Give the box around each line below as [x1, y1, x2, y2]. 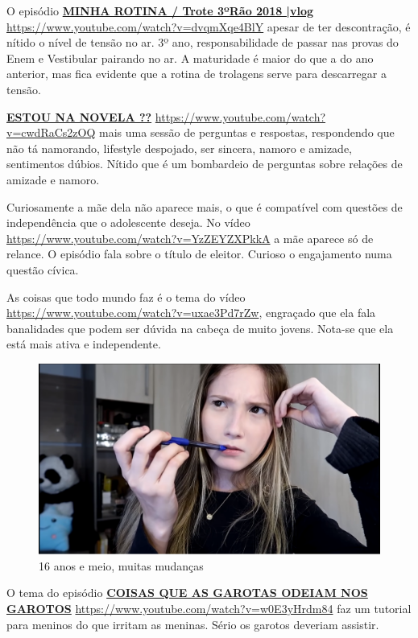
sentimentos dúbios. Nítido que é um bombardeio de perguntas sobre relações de [6, 155, 403, 172]
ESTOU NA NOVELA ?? [6, 108, 152, 125]
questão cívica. [6, 261, 79, 278]
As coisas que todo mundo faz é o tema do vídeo [6, 288, 246, 305]
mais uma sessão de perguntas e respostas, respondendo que [98, 124, 395, 141]
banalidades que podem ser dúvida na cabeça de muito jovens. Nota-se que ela [6, 319, 394, 336]
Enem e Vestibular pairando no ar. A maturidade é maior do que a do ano [6, 49, 374, 66]
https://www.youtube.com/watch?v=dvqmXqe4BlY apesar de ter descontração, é [6, 18, 411, 35]
